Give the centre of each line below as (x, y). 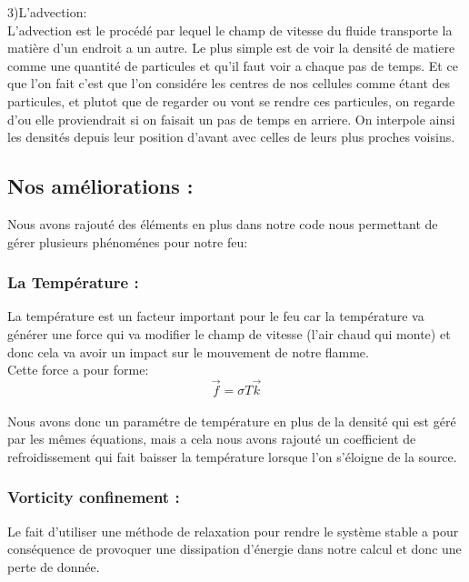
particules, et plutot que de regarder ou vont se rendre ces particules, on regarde (231, 100)
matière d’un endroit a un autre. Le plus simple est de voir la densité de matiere (231, 48)
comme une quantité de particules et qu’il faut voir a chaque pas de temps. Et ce (233, 65)
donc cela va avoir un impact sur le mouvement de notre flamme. (188, 351)
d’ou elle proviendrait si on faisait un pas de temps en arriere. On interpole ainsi (231, 119)
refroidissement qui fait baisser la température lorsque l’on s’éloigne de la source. (232, 456)
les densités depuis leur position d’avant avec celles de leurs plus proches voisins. (231, 137)
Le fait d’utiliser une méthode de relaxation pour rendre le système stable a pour (233, 531)
